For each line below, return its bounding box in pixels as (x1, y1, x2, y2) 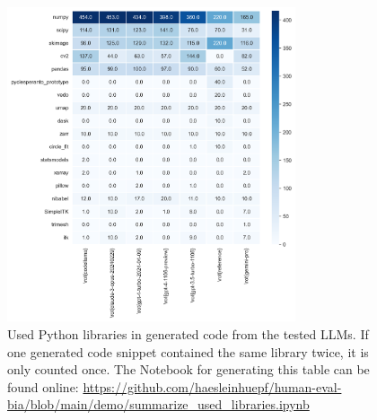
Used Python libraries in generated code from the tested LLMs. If (7, 324, 369, 343)
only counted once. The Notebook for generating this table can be (7, 360, 370, 379)
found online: (7, 377, 79, 396)
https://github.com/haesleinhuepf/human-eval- (83, 377, 342, 396)
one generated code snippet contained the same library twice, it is (7, 342, 369, 361)
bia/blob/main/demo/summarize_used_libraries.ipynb (7, 395, 310, 414)
